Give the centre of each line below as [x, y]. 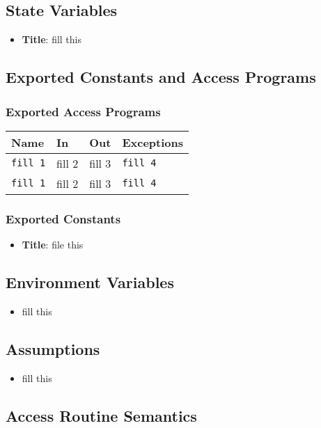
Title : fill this [52, 39]
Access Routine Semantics [101, 415]
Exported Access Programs [83, 111]
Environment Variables [90, 282]
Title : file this [53, 245]
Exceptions [153, 142]
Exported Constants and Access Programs [161, 77]
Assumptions [53, 348]
